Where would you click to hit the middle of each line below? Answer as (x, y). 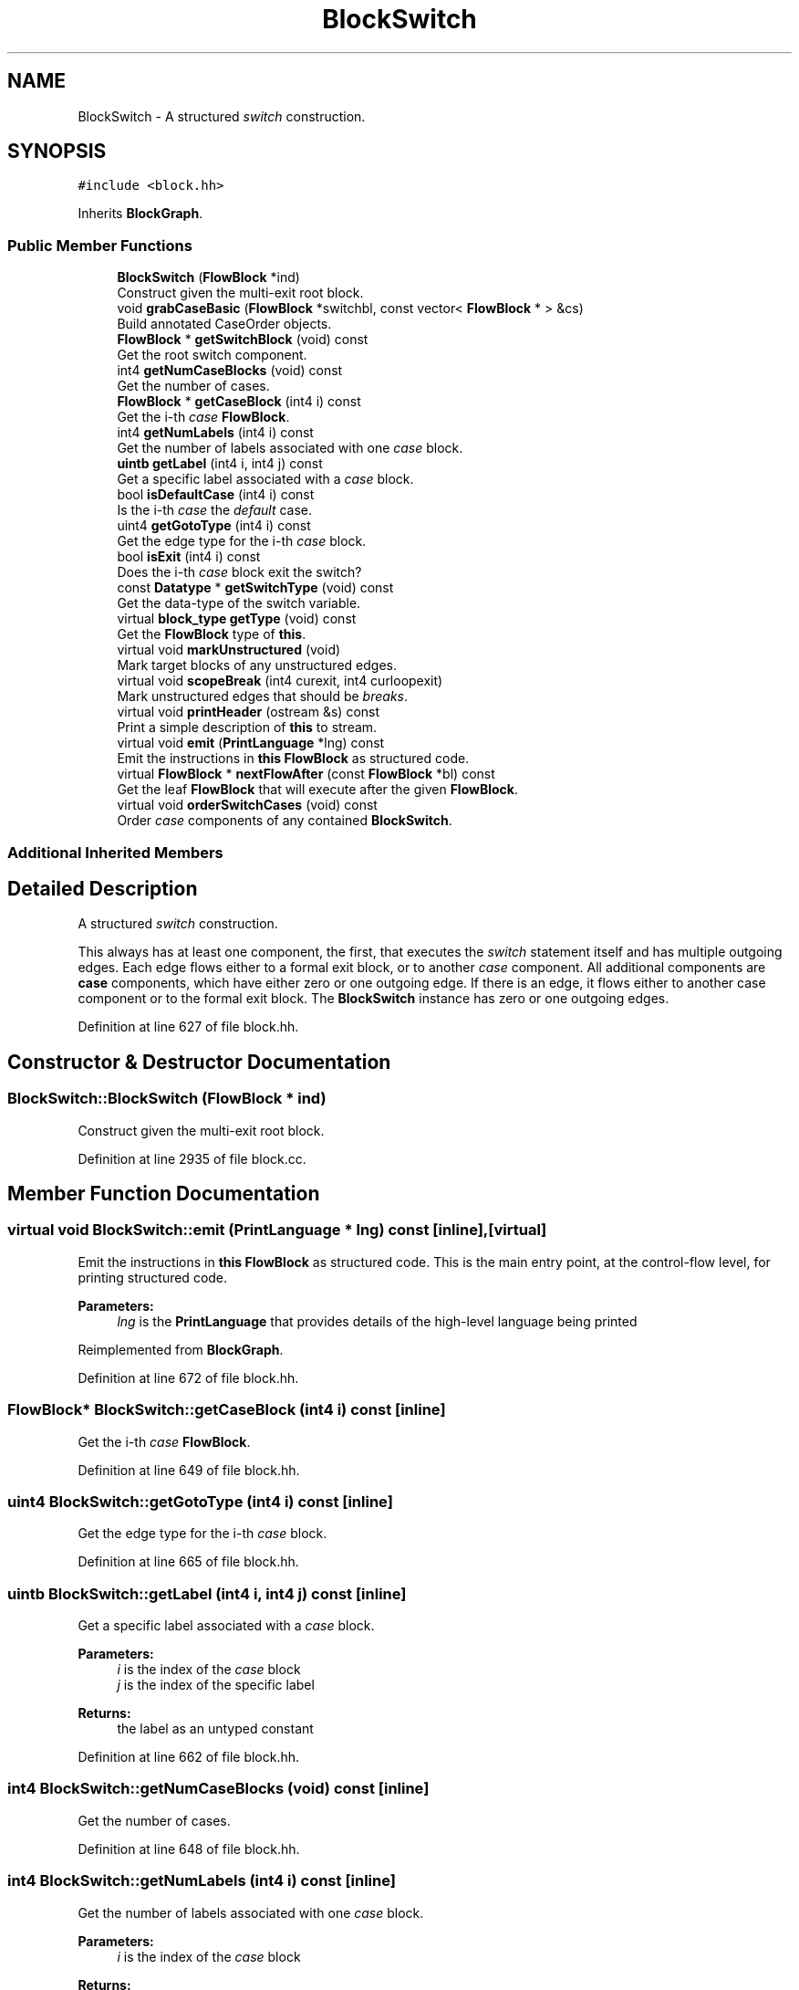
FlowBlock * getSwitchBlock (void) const (243, 340)
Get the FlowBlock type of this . (212, 634)
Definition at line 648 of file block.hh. (189, 1849)
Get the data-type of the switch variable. (239, 603)
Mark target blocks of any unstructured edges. (257, 665)
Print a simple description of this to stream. (247, 728)
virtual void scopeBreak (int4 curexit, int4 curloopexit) (280, 681)
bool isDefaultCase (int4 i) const (216, 495)
